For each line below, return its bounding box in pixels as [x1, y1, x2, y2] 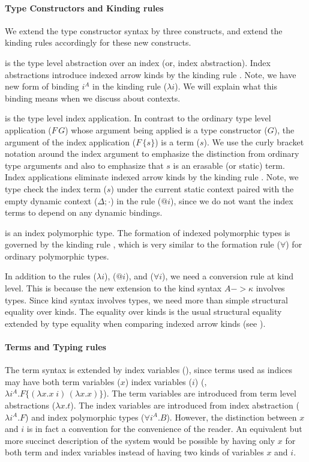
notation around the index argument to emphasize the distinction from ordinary [5, 147, 299, 160]
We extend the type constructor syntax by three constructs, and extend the [5, 24, 283, 37]
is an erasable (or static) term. [173, 159, 285, 171]
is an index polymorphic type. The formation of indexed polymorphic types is [5, 226, 290, 239]
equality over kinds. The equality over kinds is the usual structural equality [5, 305, 282, 318]
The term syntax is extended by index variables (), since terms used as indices [5, 363, 293, 376]
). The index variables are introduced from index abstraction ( [70, 399, 299, 412]
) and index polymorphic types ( [25, 410, 145, 423]
